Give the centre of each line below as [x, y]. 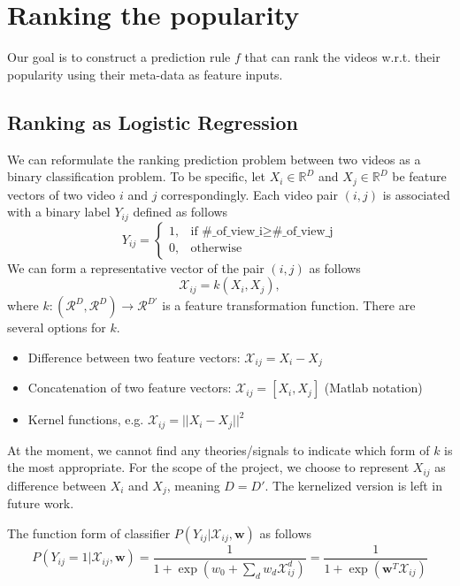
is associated [416, 194]
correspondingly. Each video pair [250, 194]
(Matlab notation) [373, 388]
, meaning [193, 485]
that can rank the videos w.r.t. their [342, 57]
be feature [419, 176]
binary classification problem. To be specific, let [136, 176]
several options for [57, 327]
